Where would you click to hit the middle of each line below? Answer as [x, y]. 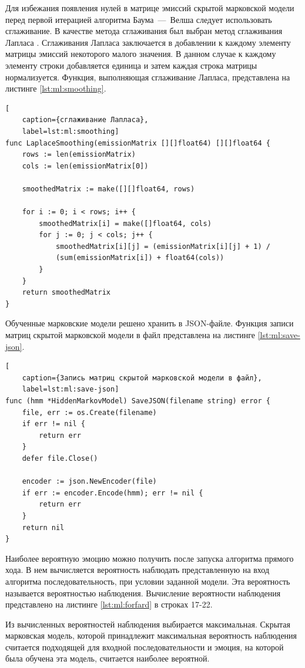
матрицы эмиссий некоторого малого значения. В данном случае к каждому [141, 54]
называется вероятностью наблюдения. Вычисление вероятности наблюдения [143, 593]
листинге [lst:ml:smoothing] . [56, 88]
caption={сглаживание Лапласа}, [85, 120]
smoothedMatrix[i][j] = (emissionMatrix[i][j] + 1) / [163, 246]
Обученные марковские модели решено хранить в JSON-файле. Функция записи [150, 323]
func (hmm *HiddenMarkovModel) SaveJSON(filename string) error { [138, 401]
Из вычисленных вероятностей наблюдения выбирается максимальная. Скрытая [148, 624]
